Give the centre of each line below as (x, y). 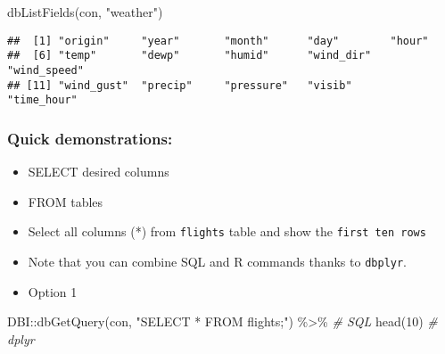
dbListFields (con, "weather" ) (85, 12)
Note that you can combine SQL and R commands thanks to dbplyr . (218, 261)
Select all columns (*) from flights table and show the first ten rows (227, 231)
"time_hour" (42, 100)
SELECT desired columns (99, 172)
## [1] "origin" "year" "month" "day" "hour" (218, 41)
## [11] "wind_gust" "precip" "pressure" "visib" (180, 85)
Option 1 (53, 291)
